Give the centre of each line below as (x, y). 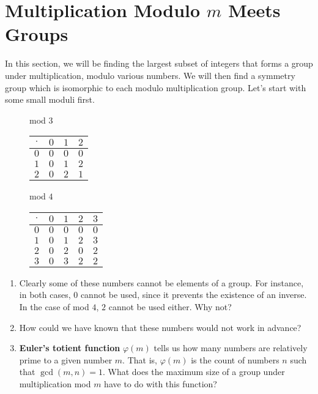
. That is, (140, 359)
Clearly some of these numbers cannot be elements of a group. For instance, (161, 282)
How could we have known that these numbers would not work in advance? (160, 327)
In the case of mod (54, 307)
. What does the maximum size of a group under (194, 372)
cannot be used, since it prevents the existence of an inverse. (194, 295)
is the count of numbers (235, 359)
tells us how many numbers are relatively (231, 348)
